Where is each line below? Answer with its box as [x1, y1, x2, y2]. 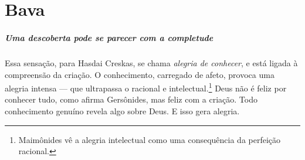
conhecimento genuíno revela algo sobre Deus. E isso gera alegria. [5, 104, 240, 117]
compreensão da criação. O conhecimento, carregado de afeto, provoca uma [5, 68, 274, 80]
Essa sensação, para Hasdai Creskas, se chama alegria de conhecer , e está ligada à [5, 56, 298, 69]
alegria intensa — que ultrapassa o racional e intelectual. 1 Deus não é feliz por [5, 80, 287, 94]
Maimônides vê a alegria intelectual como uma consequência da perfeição [18, 133, 281, 145]
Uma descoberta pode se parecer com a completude [5, 31, 213, 43]
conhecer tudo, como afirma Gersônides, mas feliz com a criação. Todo [5, 93, 257, 105]
